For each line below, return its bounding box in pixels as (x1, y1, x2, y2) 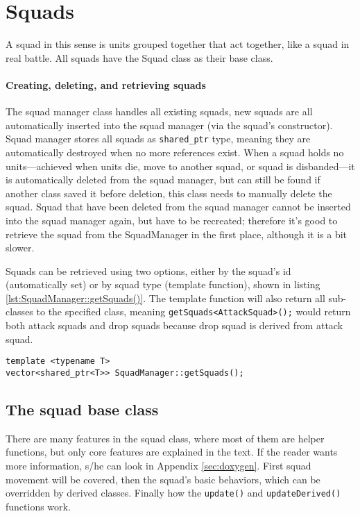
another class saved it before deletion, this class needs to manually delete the (6, 185, 332, 200)
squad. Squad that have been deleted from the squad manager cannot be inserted (6, 199, 351, 214)
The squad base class (6, 399, 159, 420)
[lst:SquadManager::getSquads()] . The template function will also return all (6, 290, 325, 305)
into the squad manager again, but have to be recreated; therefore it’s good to (6, 213, 338, 227)
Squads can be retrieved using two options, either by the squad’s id (6, 263, 291, 278)
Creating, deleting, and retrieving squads (6, 77, 206, 92)
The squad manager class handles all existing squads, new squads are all (6, 104, 313, 119)
